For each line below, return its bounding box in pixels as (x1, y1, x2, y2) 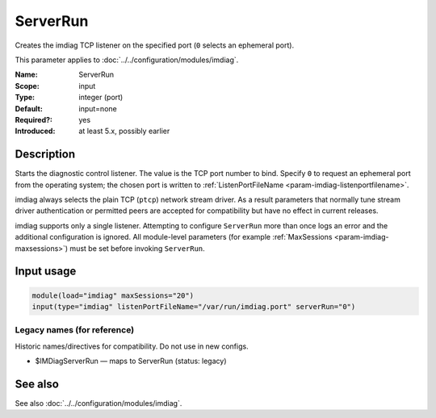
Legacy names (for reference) (15, 324, 135, 336)
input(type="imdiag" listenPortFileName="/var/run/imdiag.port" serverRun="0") (31, 302, 356, 311)
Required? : (15, 115, 52, 124)
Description (15, 148, 76, 161)
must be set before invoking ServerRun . (69, 243, 205, 253)
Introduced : (15, 126, 56, 136)
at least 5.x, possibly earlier (78, 126, 170, 136)
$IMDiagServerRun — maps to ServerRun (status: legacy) (35, 356, 227, 366)
